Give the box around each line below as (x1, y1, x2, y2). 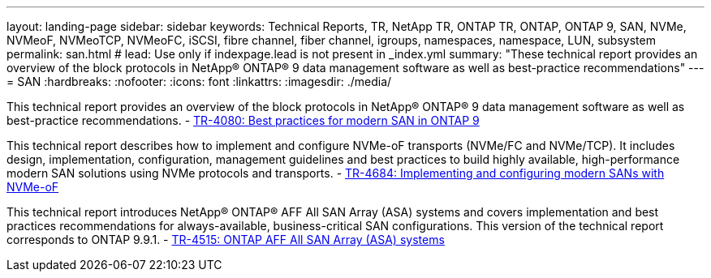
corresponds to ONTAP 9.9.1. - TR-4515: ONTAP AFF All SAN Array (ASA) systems (6, 233, 445, 246)
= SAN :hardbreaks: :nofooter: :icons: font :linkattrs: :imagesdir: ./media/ (6, 75, 392, 88)
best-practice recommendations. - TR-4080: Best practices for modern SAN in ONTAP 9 (6, 113, 480, 127)
